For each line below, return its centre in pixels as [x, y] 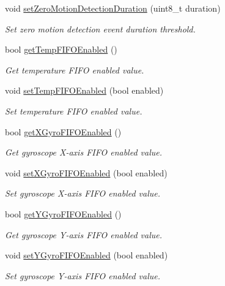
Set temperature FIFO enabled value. [74, 111]
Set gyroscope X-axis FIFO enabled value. [83, 193]
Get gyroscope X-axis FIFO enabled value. [84, 152]
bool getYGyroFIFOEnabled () [63, 213]
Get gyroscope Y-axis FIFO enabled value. [84, 234]
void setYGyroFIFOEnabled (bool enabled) [87, 255]
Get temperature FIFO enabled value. [75, 70]
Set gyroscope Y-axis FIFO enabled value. [83, 275]
